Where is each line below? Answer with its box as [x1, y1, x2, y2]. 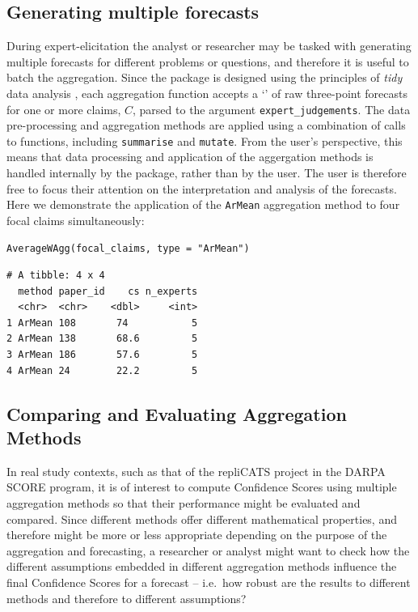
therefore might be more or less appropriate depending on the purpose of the [6, 526, 387, 543]
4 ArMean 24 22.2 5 [6, 364, 198, 376]
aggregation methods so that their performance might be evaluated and [6, 495, 361, 512]
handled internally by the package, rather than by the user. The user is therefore [6, 164, 407, 181]
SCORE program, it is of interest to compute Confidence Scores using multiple [6, 478, 397, 495]
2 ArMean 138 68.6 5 [6, 333, 198, 345]
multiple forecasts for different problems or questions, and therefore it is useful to [6, 53, 409, 70]
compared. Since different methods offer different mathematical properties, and [6, 510, 397, 527]
